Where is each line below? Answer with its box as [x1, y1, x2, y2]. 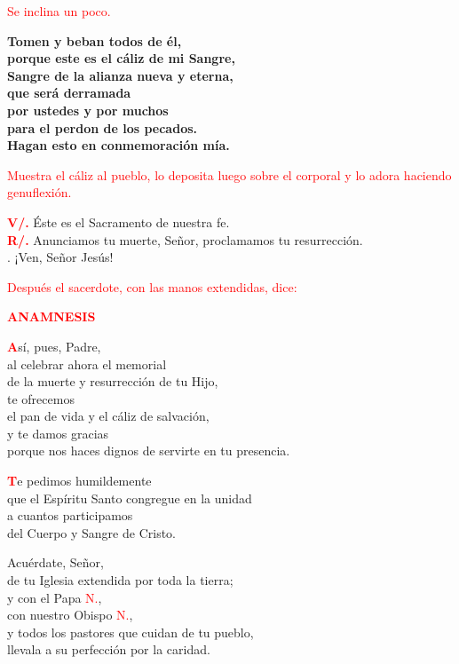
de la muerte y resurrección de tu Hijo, [7, 372, 218, 391]
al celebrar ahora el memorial [7, 354, 167, 373]
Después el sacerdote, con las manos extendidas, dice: [7, 277, 297, 296]
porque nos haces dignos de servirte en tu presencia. [7, 441, 290, 460]
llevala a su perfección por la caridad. [7, 640, 210, 659]
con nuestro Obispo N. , [7, 605, 133, 624]
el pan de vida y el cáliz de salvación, [7, 407, 210, 425]
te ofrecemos [7, 389, 75, 407]
